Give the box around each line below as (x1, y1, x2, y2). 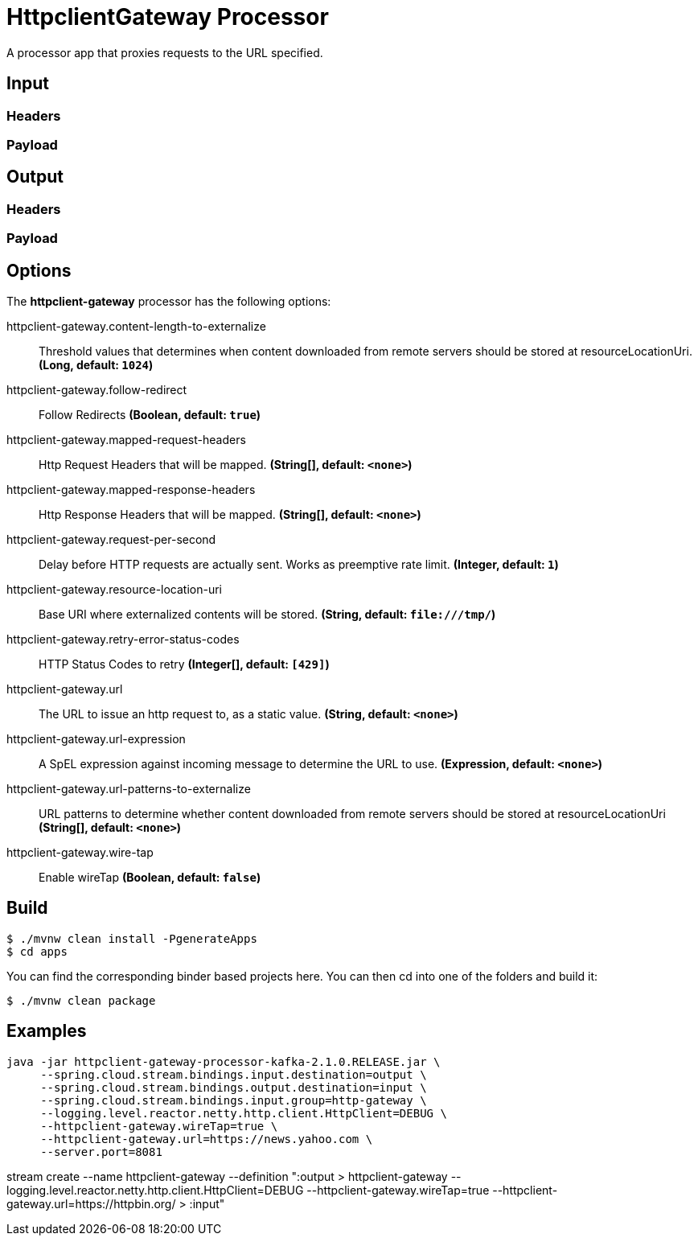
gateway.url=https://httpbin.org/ (6, 1196, 176, 1211)
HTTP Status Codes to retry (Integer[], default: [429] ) (39, 657, 330, 672)
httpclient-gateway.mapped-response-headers (6, 483, 256, 497)
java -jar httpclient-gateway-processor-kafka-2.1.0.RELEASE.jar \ (6, 1055, 441, 1068)
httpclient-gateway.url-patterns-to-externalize (6, 782, 251, 796)
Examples (6, 1021, 87, 1042)
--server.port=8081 (40, 1145, 162, 1158)
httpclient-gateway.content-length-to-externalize (6, 319, 266, 334)
